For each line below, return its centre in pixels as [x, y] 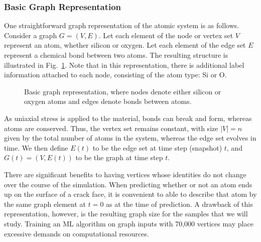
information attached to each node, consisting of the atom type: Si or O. [115, 75]
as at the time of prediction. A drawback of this [179, 204]
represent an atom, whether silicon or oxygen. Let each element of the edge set [125, 45]
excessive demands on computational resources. [77, 233]
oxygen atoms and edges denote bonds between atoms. [108, 101]
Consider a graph [31, 35]
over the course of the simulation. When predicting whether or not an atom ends [128, 184]
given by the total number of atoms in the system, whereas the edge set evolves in [130, 138]
